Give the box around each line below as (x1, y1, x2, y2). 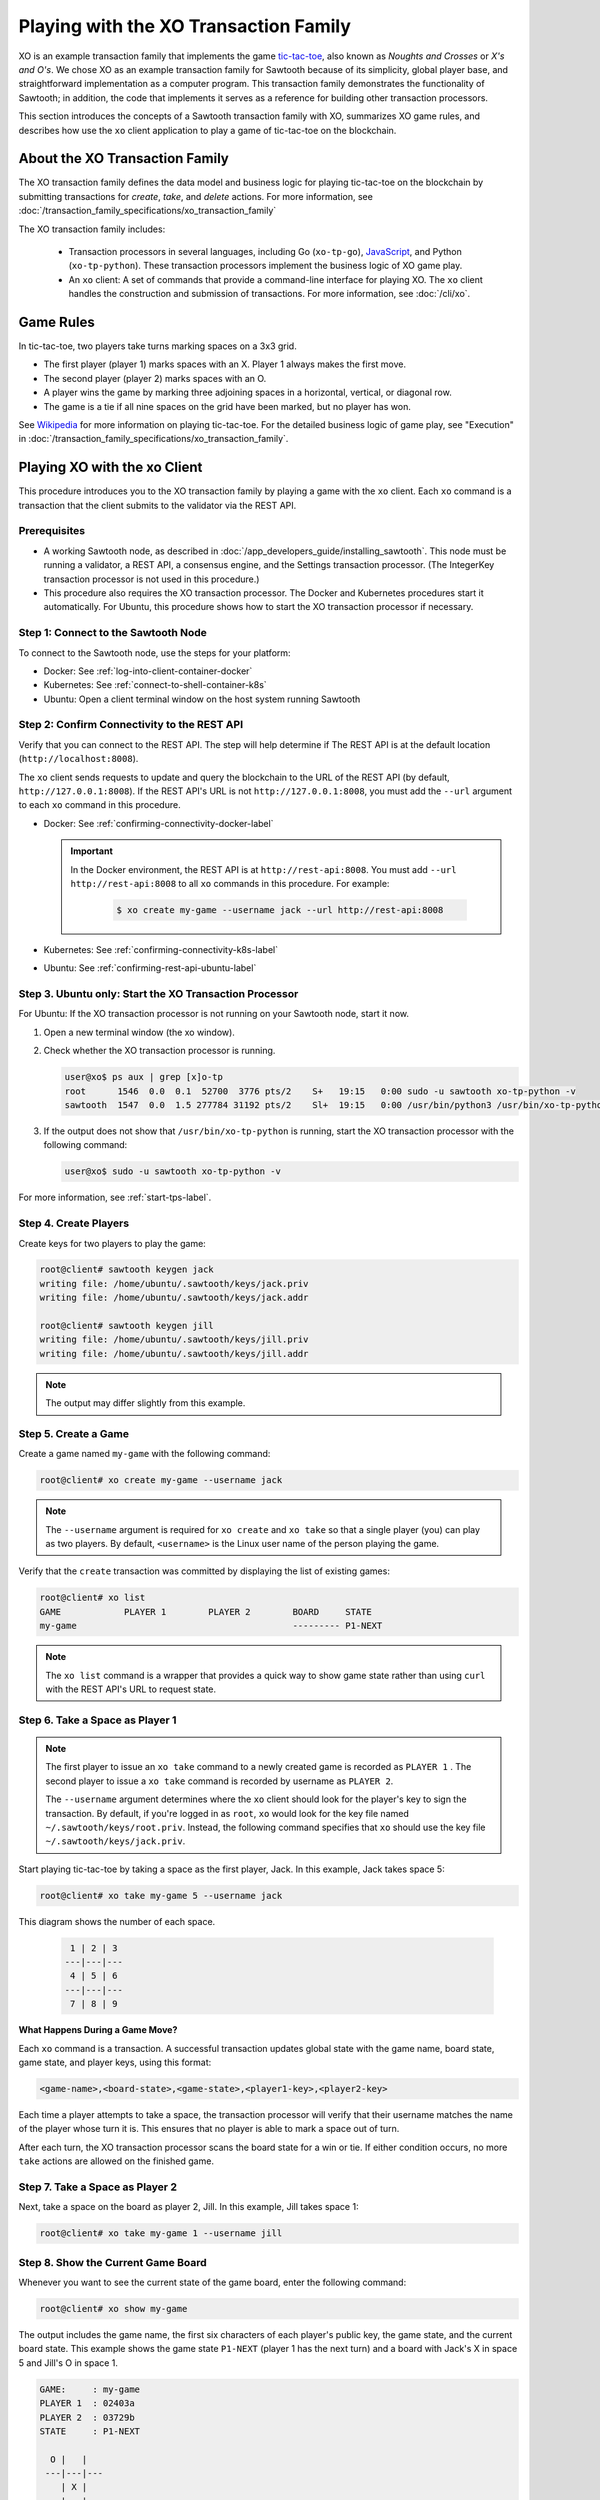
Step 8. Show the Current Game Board (18, 2255, 207, 2269)
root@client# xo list (39, 1592, 146, 1604)
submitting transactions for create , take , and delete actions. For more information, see (18, 190, 374, 202)
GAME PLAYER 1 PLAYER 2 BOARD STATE (39, 1606, 372, 1617)
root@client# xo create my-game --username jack (39, 1475, 283, 1486)
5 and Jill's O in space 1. (18, 2356, 119, 2369)
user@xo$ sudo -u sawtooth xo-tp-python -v (64, 1166, 282, 1177)
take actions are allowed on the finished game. (18, 2155, 215, 2167)
